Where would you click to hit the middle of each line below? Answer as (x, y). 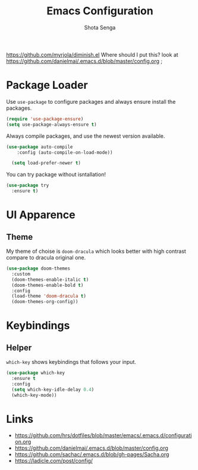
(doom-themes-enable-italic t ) (50, 279)
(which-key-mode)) (34, 395)
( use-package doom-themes (38, 268)
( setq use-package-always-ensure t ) (51, 124)
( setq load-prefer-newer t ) (46, 163)
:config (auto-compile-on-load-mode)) (65, 152)
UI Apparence (41, 215)
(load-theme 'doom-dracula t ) (49, 296)
